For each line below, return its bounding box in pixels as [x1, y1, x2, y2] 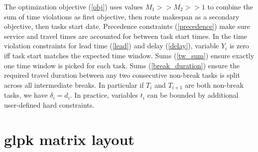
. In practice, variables [70, 90, 138, 100]
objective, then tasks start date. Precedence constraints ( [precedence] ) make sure [4, 21, 250, 31]
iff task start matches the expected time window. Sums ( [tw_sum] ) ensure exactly [4, 50, 255, 60]
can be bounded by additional [147, 90, 239, 100]
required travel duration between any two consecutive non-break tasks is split [4, 70, 240, 80]
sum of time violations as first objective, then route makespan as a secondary [4, 11, 240, 21]
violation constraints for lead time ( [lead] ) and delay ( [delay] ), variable [4, 40, 219, 51]
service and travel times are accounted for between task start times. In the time [4, 30, 247, 41]
